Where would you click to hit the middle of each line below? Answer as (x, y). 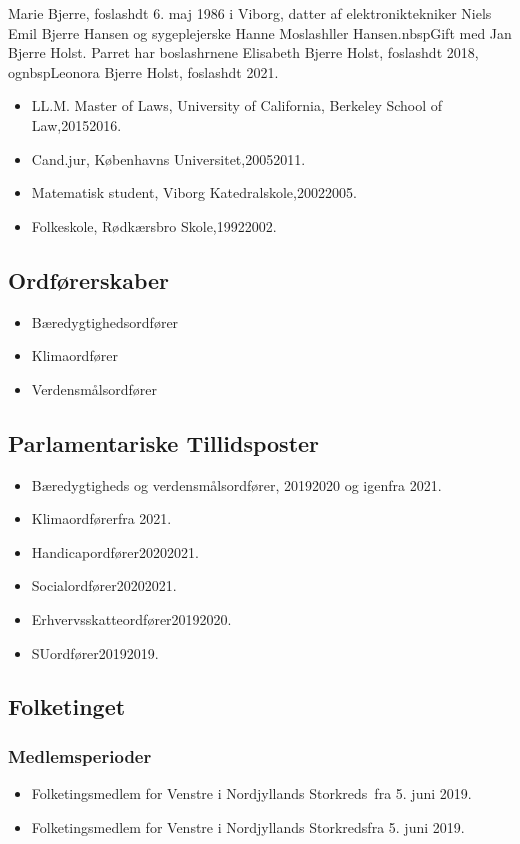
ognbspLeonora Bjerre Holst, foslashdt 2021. (143, 71)
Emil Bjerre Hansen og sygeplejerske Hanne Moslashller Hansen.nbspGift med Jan (260, 32)
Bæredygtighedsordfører (105, 321)
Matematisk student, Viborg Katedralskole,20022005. (194, 192)
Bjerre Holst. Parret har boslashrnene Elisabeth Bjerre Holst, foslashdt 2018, (243, 52)
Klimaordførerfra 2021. (101, 518)
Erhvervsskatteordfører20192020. (131, 618)
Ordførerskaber (89, 279)
